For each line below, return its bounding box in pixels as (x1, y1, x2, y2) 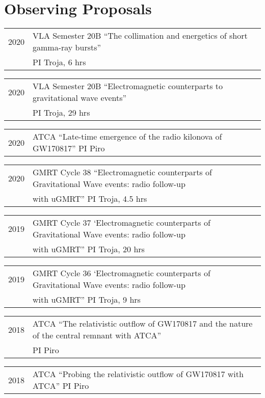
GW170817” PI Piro (33, 142, 105, 154)
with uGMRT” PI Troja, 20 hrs (33, 243, 145, 255)
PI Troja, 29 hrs (33, 107, 90, 119)
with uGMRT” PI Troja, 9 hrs (33, 294, 141, 306)
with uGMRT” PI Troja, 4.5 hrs (33, 193, 147, 205)
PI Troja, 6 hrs (33, 56, 86, 68)
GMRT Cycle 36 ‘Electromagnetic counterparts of (33, 267, 210, 279)
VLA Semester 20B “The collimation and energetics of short (33, 30, 248, 42)
